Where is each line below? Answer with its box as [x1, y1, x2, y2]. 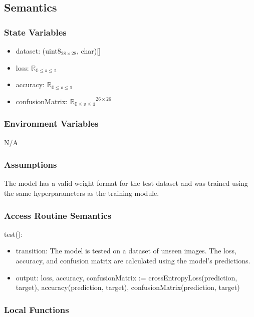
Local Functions [4, 303, 69, 315]
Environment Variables [4, 117, 99, 130]
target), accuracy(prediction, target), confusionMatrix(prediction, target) [16, 282, 240, 292]
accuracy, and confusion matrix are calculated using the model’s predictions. [16, 255, 250, 265]
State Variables [4, 26, 67, 38]
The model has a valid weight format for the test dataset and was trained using [4, 178, 248, 188]
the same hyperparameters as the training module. [4, 188, 159, 198]
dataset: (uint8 [16, 46, 61, 56]
